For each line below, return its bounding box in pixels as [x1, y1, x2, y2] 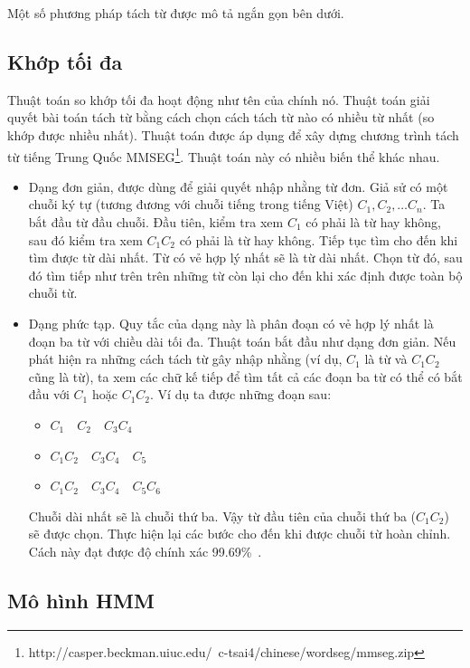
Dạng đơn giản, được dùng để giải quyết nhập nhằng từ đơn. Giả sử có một [28, 177, 448, 196]
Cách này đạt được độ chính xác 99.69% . [28, 541, 262, 560]
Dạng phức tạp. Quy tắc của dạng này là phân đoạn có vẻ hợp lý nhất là [28, 313, 434, 332]
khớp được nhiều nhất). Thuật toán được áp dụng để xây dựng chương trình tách [7, 125, 459, 144]
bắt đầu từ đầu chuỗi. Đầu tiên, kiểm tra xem [28, 213, 284, 232]
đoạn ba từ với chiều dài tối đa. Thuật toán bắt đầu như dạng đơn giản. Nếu [28, 331, 456, 350]
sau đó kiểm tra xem [28, 230, 143, 249]
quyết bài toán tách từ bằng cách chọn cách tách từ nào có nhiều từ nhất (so [7, 108, 435, 127]
